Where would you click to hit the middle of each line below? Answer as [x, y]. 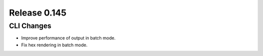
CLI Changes [30, 26]
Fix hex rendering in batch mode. [54, 45]
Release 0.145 [38, 13]
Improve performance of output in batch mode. [68, 38]
